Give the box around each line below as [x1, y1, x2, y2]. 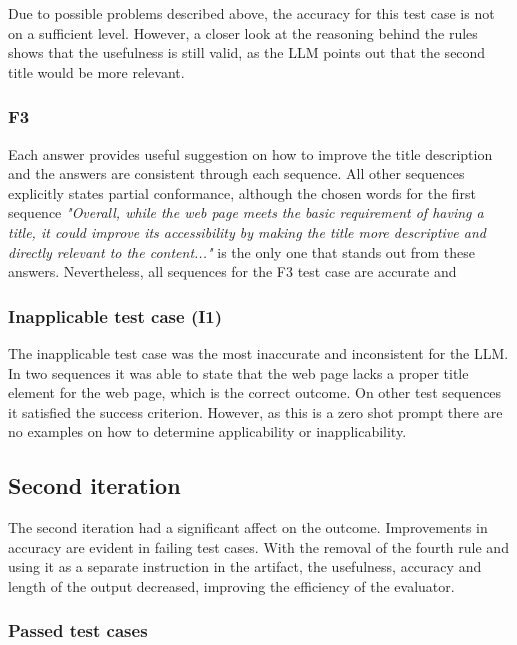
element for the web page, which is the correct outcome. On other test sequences [8, 382, 502, 403]
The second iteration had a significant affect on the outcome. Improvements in [8, 517, 488, 538]
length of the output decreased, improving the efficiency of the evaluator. [8, 575, 455, 596]
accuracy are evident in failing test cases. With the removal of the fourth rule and [8, 536, 509, 557]
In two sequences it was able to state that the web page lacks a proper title [8, 362, 469, 383]
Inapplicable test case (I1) [8, 303, 223, 328]
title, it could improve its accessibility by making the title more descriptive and [8, 221, 486, 242]
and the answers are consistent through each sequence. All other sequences [8, 163, 465, 184]
